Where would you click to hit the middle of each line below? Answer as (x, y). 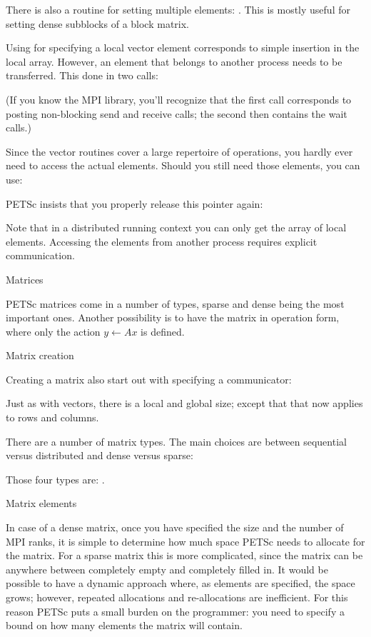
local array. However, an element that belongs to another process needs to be (174, 61)
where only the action (53, 331)
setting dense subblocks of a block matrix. (98, 23)
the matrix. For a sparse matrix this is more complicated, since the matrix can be (184, 555)
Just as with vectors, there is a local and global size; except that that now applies (184, 403)
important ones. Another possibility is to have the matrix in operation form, (173, 317)
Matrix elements (41, 503)
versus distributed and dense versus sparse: (100, 455)
